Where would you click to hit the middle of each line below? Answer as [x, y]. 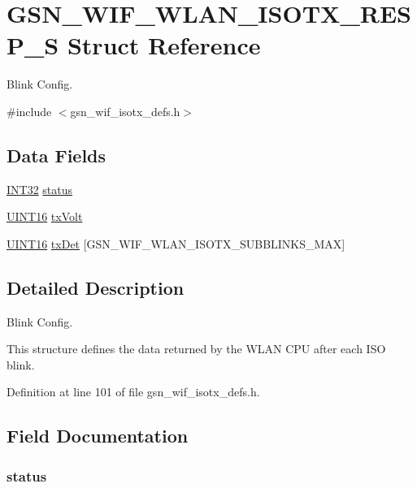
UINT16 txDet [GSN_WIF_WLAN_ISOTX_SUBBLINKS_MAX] [176, 243]
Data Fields [56, 155]
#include [29, 111]
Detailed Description [96, 287]
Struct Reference [164, 45]
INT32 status [40, 189]
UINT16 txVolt [45, 216]
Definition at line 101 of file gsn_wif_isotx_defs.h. [133, 392]
